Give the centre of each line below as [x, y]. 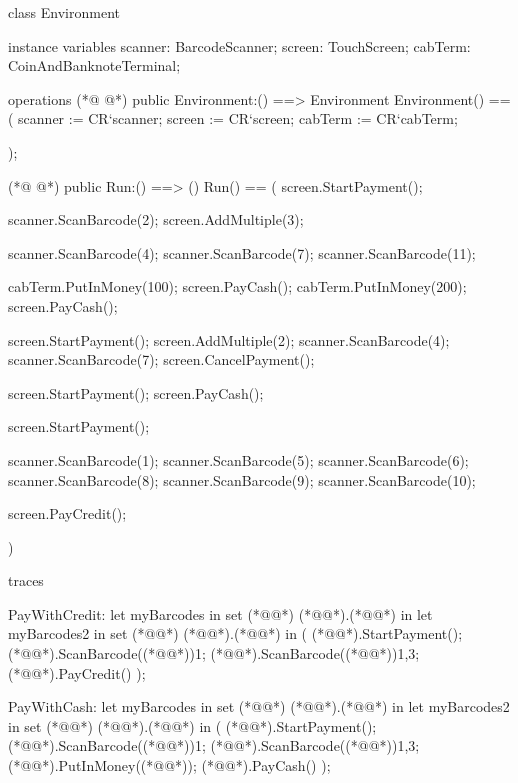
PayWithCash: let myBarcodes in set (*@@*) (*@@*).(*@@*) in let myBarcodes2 [259, 706]
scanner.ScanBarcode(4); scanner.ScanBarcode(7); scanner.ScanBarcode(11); [242, 252]
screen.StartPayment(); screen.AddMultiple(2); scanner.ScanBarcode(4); [229, 339]
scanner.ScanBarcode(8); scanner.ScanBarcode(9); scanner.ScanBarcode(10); [242, 479]
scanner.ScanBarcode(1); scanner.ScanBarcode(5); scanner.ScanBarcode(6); [238, 459]
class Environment [64, 12]
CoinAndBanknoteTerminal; [94, 65]
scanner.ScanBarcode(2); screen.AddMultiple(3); [156, 219]
